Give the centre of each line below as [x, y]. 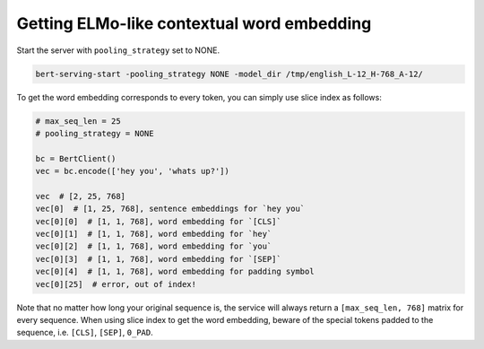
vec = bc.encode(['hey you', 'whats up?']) [133, 171]
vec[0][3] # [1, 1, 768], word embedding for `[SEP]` [158, 259]
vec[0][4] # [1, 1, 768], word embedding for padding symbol [175, 272]
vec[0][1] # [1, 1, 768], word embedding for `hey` [154, 234]
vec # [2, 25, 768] [80, 196]
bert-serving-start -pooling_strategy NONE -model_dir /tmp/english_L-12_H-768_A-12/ [229, 74]
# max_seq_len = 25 [78, 121]
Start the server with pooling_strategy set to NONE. [118, 50]
